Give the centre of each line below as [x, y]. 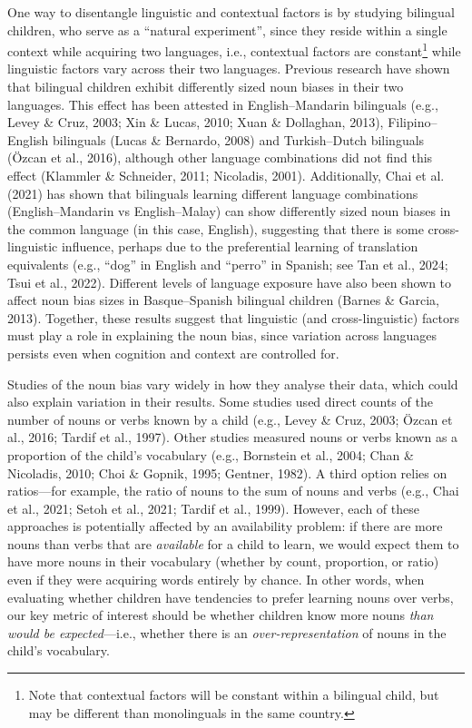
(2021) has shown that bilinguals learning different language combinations [213, 193]
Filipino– [413, 122]
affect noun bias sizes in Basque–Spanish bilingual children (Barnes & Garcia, [223, 300]
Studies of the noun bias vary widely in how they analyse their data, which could [233, 384]
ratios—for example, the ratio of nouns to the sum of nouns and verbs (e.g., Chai [233, 491]
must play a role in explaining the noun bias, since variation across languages [222, 335]
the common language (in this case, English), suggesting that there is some [216, 228]
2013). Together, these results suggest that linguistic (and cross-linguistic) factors [233, 317]
